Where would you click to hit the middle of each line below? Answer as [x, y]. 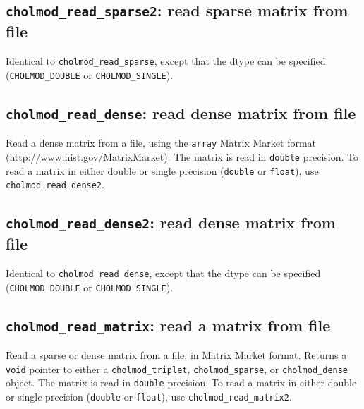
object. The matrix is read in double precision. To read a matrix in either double [181, 383]
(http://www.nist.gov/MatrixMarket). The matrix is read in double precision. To [182, 156]
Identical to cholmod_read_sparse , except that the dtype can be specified [166, 61]
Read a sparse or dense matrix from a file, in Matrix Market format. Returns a [176, 355]
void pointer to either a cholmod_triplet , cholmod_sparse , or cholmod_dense [177, 368]
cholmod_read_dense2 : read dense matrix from [171, 222]
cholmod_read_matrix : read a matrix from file [168, 325]
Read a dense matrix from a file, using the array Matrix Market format [161, 143]
